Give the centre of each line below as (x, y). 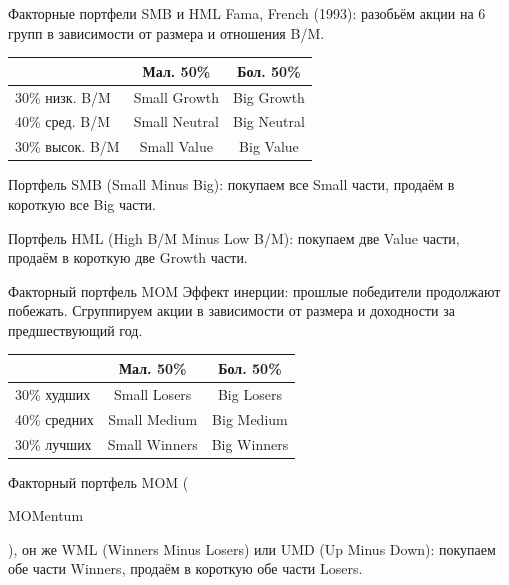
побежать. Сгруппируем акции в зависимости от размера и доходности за (231, 310)
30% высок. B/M (67, 146)
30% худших (53, 393)
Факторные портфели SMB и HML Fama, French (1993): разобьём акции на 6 (247, 13)
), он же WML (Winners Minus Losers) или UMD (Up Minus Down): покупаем (252, 548)
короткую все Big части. (82, 203)
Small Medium (153, 418)
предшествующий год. (75, 329)
